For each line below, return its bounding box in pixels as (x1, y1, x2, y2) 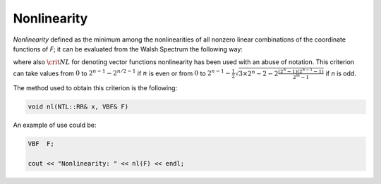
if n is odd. (325, 69, 356, 78)
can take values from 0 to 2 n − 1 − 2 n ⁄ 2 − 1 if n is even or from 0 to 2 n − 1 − (13, 68, 231, 78)
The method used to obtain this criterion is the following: (13, 84, 178, 92)
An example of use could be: (13, 121, 97, 130)
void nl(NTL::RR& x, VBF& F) (28, 103, 129, 111)
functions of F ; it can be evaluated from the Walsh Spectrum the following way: (13, 44, 243, 53)
